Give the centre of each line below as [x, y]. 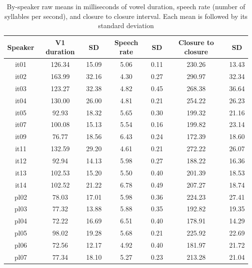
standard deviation [126, 25]
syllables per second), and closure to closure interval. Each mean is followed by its [126, 16]
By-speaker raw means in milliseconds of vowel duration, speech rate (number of [126, 6]
